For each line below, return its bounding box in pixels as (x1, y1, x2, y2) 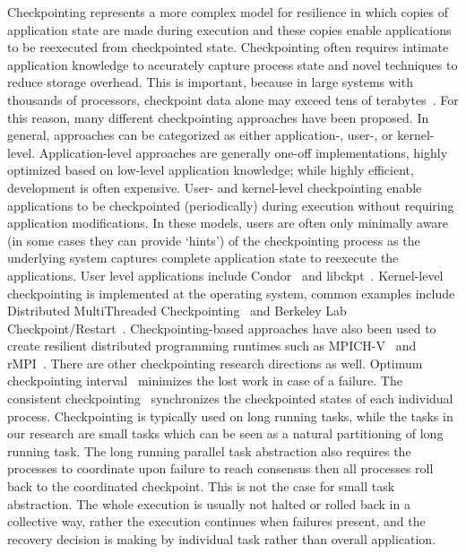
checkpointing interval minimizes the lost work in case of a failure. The (7, 371, 402, 390)
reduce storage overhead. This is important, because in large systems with (7, 73, 413, 91)
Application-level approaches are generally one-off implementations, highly (39, 143, 448, 161)
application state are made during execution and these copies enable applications (7, 20, 452, 39)
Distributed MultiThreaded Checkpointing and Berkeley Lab (7, 301, 347, 320)
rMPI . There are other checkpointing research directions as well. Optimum (7, 353, 423, 372)
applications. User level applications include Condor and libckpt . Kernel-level (7, 265, 444, 284)
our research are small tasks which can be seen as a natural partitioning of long (7, 424, 444, 443)
